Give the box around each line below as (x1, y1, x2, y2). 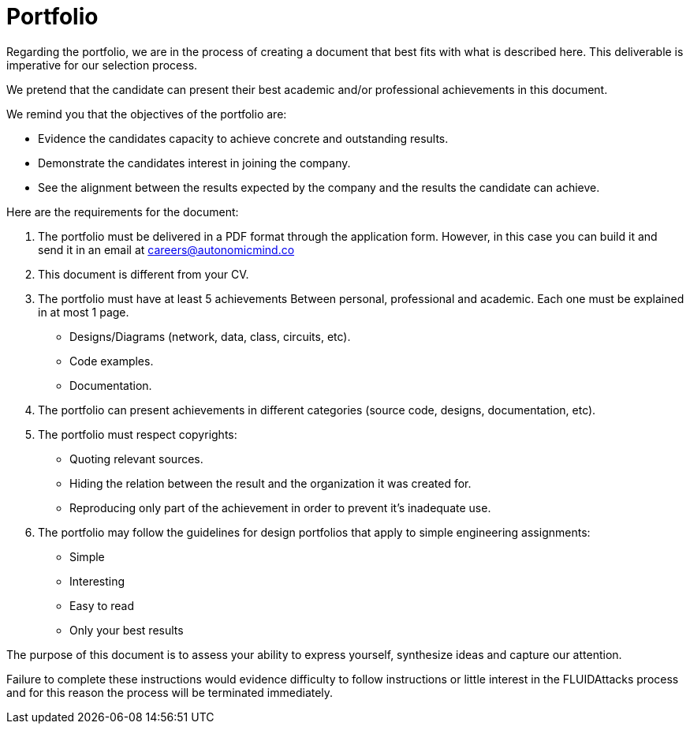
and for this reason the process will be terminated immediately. (6, 685, 334, 699)
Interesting (69, 574, 125, 588)
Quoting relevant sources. (69, 451, 203, 466)
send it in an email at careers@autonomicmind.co (38, 242, 295, 256)
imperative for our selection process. (6, 58, 198, 72)
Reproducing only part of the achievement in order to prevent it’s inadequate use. (69, 500, 491, 515)
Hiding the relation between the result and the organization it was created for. (69, 476, 472, 490)
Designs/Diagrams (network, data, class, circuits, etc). (69, 329, 351, 343)
